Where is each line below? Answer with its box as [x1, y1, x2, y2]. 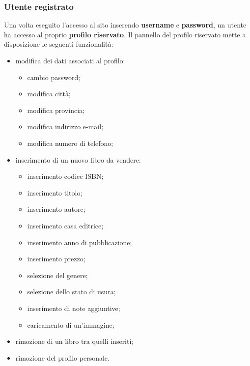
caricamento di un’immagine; [27, 319, 114, 330]
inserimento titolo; [27, 187, 83, 197]
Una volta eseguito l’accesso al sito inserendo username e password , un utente [4, 20, 247, 30]
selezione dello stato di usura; [27, 286, 116, 297]
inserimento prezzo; [27, 253, 85, 264]
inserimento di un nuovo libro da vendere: [15, 154, 141, 165]
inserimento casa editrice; [27, 220, 104, 230]
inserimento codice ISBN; [27, 171, 104, 181]
